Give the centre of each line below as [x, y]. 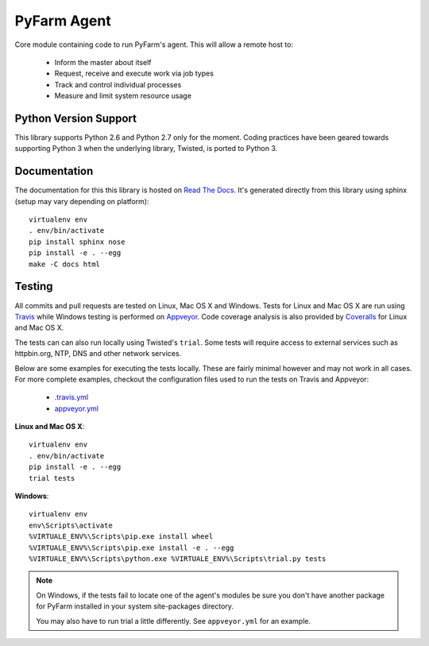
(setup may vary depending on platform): [82, 201]
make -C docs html [65, 264]
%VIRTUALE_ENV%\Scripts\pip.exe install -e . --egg [131, 547]
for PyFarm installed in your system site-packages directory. [135, 606]
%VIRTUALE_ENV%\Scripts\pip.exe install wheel [121, 537]
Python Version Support [76, 118]
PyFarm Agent [63, 21]
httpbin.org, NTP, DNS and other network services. [98, 354]
